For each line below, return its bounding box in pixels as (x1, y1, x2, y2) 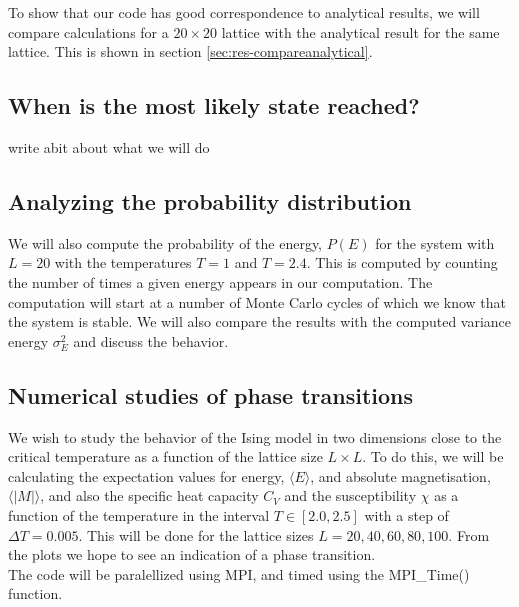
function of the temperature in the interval (8, 504, 270, 525)
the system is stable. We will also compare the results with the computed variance (8, 311, 512, 332)
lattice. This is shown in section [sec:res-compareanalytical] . (8, 41, 373, 62)
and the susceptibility (284, 485, 417, 506)
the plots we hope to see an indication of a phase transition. (8, 544, 376, 565)
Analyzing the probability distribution (8, 185, 412, 216)
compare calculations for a (8, 21, 169, 42)
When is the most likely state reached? (8, 90, 420, 121)
